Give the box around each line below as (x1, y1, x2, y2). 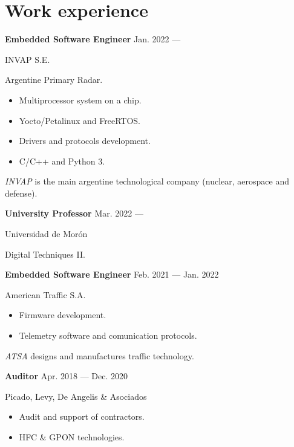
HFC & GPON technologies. (19, 431, 125, 443)
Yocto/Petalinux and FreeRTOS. (19, 114, 140, 126)
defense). (5, 186, 38, 199)
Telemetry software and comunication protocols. (19, 329, 197, 342)
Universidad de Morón (5, 227, 88, 240)
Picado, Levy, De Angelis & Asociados (5, 390, 147, 402)
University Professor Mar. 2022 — (5, 207, 143, 220)
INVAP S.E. (5, 53, 50, 65)
